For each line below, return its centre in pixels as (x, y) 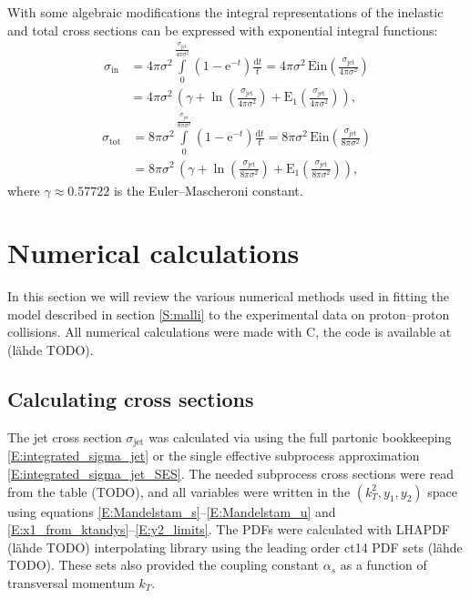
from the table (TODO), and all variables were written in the (179, 491)
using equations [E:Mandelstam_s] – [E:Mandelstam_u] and (172, 511)
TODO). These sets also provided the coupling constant (163, 565)
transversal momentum (71, 582)
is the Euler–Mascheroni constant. (208, 190)
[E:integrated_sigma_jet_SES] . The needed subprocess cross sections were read (231, 473)
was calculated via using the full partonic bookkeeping (300, 436)
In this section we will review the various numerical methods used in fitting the (229, 296)
